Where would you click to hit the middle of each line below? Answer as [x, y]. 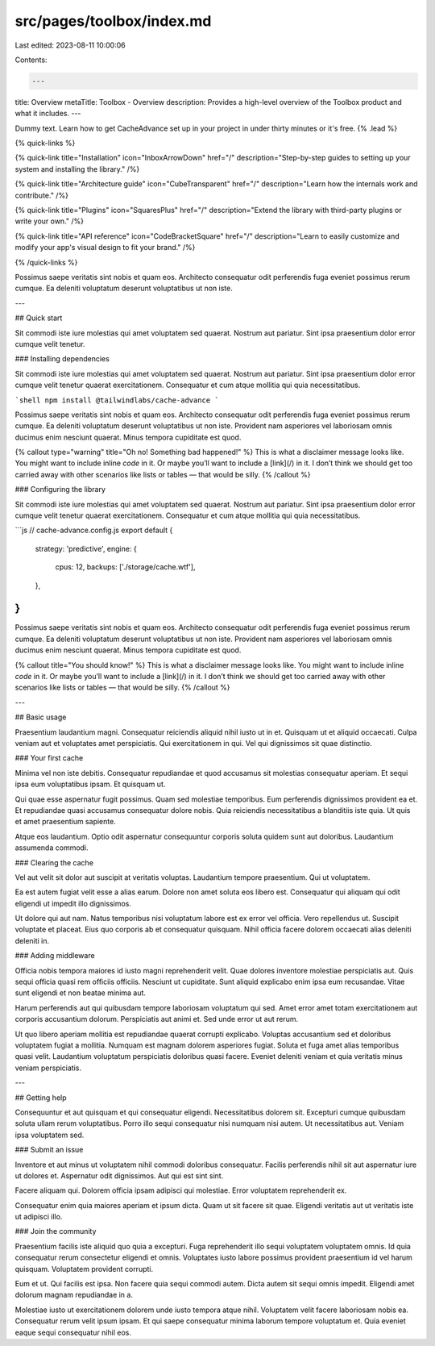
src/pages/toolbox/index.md [113, 21]
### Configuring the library [60, 490]
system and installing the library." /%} [77, 169]
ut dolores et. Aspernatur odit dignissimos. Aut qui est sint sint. [119, 1175]
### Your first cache [49, 758]
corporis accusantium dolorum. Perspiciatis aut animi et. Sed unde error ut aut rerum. [156, 1019]
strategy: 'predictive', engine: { [86, 548]
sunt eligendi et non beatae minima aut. [81, 993]
